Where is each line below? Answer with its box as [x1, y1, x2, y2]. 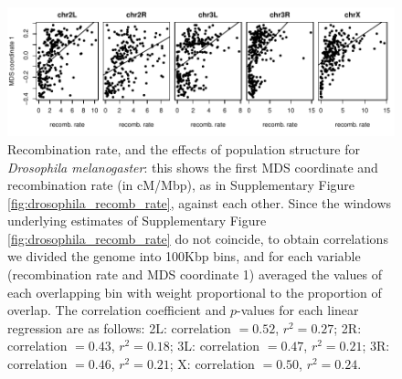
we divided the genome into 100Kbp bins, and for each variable [7, 247, 361, 266]
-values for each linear [236, 300, 359, 320]
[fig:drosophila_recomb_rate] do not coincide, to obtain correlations [7, 228, 388, 247]
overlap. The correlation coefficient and [7, 300, 227, 320]
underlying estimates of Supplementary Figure [7, 211, 267, 230]
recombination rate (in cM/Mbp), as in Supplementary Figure [7, 175, 355, 195]
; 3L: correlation [169, 336, 260, 355]
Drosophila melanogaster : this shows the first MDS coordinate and [7, 157, 378, 176]
